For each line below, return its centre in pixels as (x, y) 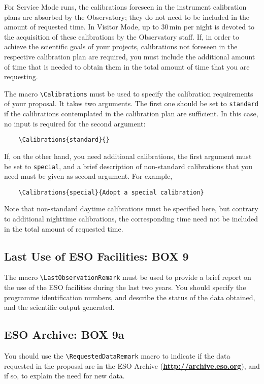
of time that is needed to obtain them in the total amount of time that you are (127, 66)
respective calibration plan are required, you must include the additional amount (130, 56)
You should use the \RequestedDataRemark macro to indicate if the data (117, 356)
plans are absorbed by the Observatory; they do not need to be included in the (127, 17)
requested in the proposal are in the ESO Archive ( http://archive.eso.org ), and (132, 365)
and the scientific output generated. (59, 307)
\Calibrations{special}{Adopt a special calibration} (111, 192)
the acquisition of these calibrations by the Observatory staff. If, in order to (122, 36)
